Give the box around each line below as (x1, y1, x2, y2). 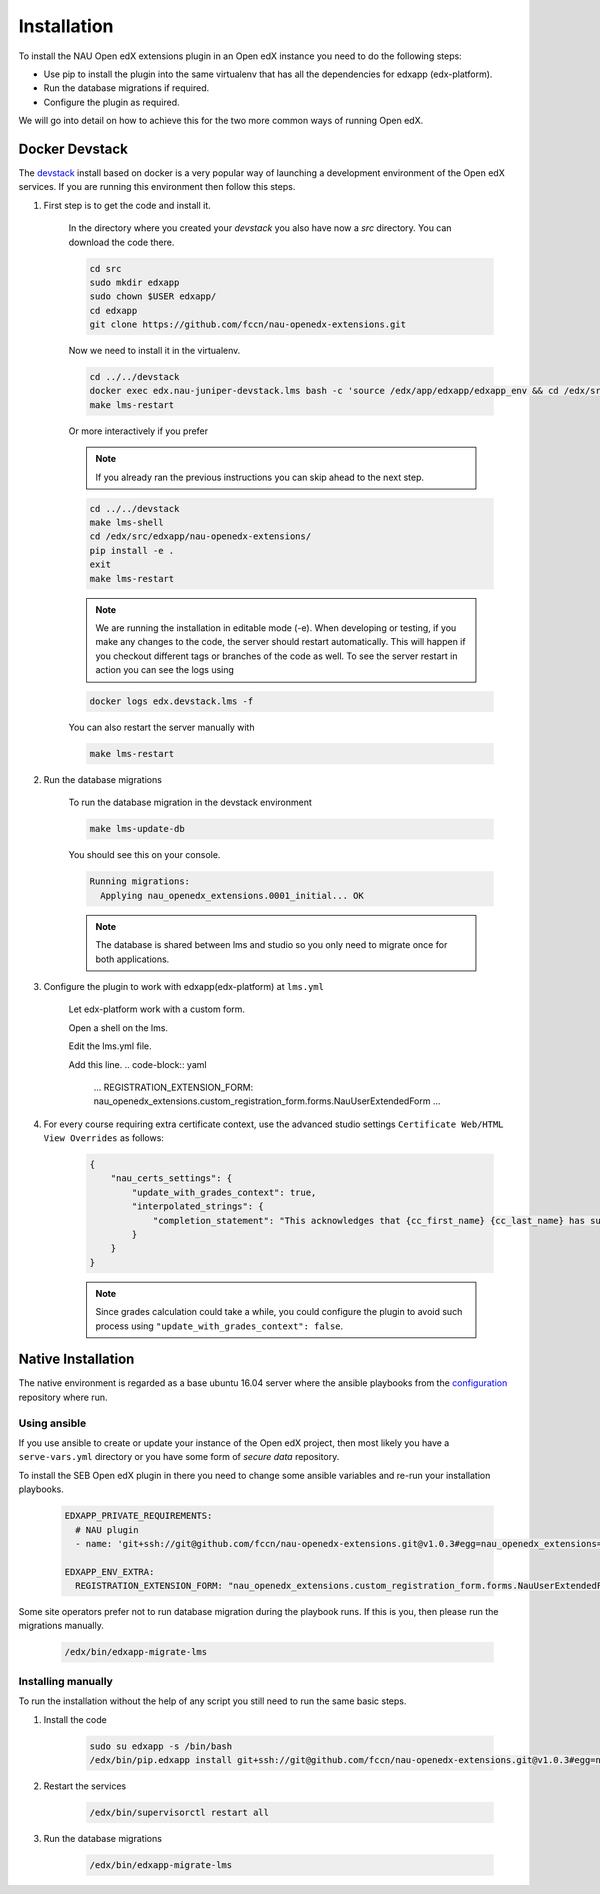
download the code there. (68, 236, 175, 248)
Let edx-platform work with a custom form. (68, 1003, 245, 1015)
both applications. (95, 953, 170, 965)
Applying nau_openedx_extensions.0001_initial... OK (100, 890, 364, 901)
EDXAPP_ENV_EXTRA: (64, 1566, 155, 1577)
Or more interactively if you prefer (68, 425, 209, 437)
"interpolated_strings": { (131, 1201, 264, 1212)
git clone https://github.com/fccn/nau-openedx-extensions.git (89, 319, 407, 330)
